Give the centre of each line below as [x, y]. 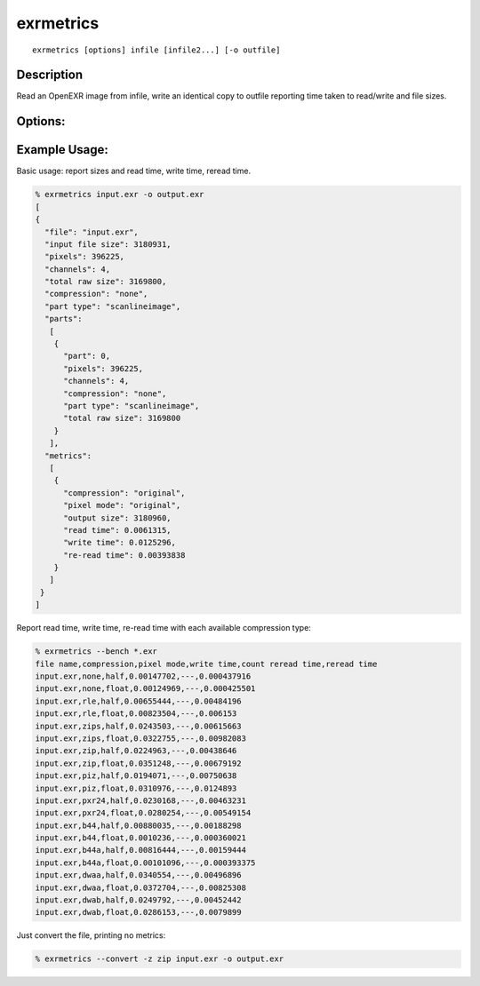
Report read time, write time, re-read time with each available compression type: [164, 628]
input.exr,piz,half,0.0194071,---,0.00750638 [136, 776]
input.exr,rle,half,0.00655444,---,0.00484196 [138, 701]
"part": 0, [87, 356]
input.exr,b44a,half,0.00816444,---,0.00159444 [140, 850]
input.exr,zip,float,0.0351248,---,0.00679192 [138, 763]
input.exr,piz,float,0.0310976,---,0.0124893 [136, 788]
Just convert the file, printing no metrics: [91, 935]
